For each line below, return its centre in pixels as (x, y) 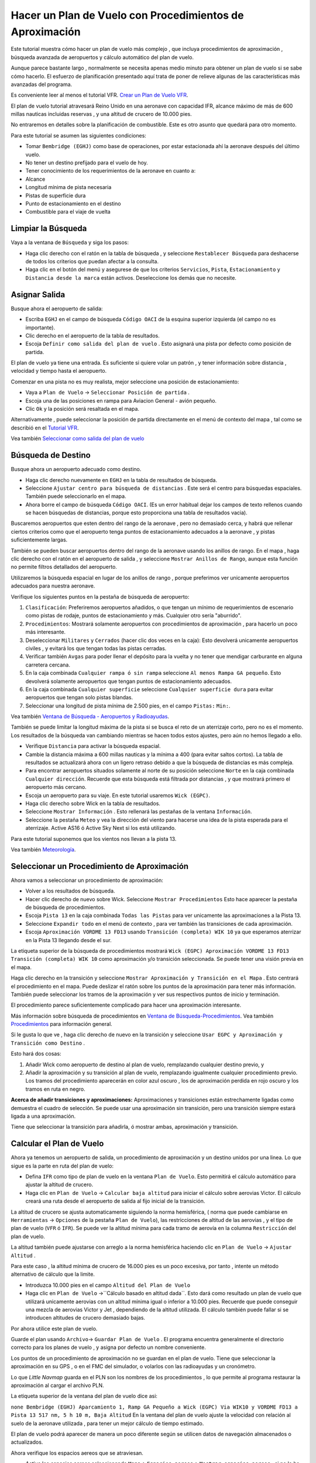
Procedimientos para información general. (61, 1024)
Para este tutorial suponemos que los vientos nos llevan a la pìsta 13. (94, 839)
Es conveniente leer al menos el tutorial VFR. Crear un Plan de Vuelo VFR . (99, 95)
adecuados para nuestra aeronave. (53, 586)
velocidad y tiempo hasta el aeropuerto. (59, 371)
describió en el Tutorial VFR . (45, 428)
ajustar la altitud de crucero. (59, 1184)
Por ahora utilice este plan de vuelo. (54, 1328)
